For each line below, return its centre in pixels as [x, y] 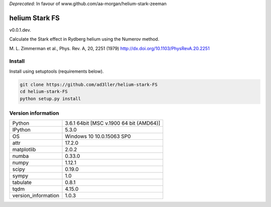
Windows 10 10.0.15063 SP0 [98, 136]
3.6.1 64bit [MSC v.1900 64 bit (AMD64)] [113, 123]
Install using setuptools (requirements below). [56, 71]
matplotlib [24, 149]
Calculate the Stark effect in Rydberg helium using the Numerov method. [84, 39]
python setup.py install [50, 98]
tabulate [22, 182]
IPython [22, 130]
